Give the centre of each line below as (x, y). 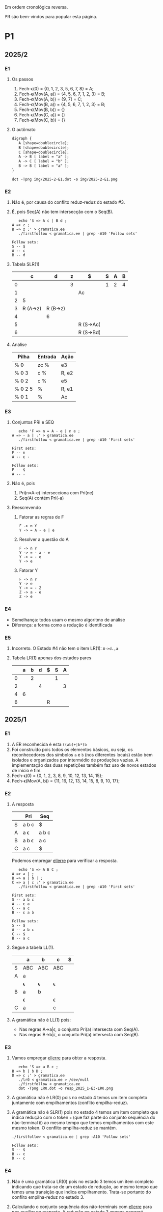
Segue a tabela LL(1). (33, 947)
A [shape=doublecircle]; (44, 143)
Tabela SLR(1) (26, 264)
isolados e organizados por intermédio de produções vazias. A (75, 760)
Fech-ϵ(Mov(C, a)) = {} (42, 114)
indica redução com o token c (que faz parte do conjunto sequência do (83, 1118)
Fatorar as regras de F (41, 517)
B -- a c (21, 939)
